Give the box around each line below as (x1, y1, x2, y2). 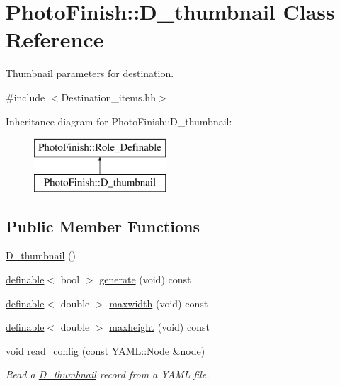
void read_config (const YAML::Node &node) (6, 343, 205, 358)
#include (6, 89, 45, 104)
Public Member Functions (6, 215, 200, 237)
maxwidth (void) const (109, 295, 208, 310)
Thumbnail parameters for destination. (6, 66, 174, 81)
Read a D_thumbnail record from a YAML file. (6, 367, 210, 382)
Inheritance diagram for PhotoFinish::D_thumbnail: (6, 113, 232, 128)
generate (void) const (99, 272, 191, 287)
